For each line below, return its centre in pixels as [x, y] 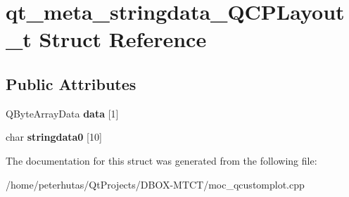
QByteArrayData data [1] [62, 113]
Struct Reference [123, 39]
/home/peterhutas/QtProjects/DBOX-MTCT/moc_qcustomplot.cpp [155, 184]
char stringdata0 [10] [54, 137]
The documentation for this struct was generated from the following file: [161, 160]
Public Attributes [71, 83]
